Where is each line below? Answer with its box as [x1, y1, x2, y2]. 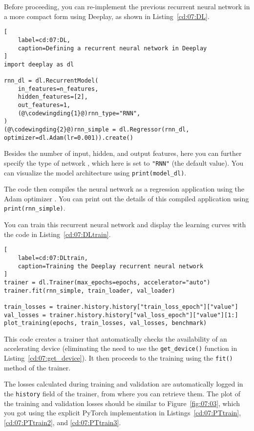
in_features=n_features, [18, 85, 99, 92]
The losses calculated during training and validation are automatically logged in [4, 379, 243, 389]
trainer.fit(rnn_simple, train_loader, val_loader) [4, 287, 175, 294]
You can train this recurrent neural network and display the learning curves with [4, 219, 246, 230]
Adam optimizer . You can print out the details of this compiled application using [4, 193, 249, 203]
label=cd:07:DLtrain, [18, 254, 88, 261]
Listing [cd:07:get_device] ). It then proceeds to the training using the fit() [4, 353, 233, 363]
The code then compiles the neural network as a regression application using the [4, 184, 245, 194]
